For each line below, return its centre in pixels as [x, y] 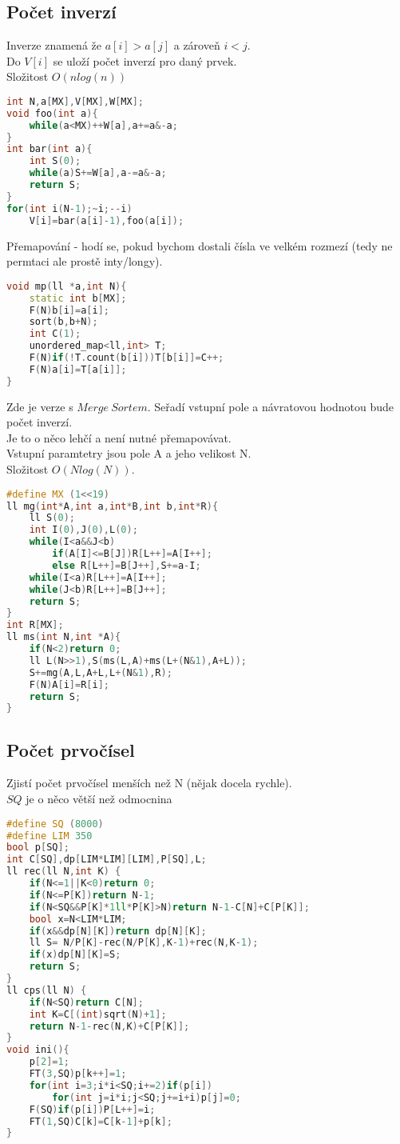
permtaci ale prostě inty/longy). [85, 261]
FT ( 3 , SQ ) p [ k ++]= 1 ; [78, 1074]
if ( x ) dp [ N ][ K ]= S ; [75, 955]
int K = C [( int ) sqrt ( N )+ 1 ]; [98, 1014]
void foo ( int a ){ [52, 113]
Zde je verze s [40, 406]
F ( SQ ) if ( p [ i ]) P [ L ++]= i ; [92, 1109]
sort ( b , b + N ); [63, 322]
